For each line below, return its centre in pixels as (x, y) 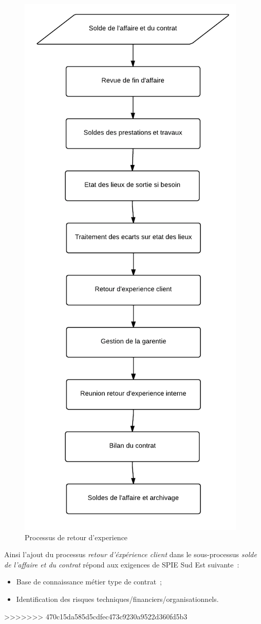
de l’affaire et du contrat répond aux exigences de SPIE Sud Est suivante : (122, 564)
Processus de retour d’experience (76, 537)
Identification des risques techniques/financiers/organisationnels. (117, 599)
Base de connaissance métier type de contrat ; (89, 582)
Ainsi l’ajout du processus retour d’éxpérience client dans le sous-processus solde (130, 554)
